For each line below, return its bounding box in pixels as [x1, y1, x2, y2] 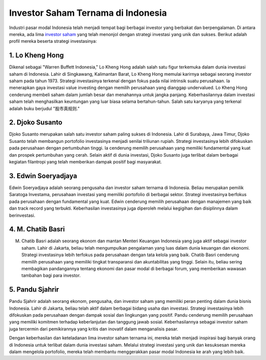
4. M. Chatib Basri [9, 225, 65, 233]
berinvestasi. [9, 212, 35, 218]
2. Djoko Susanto [9, 118, 63, 127]
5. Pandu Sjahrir [9, 286, 59, 294]
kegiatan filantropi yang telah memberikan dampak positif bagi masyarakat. [9, 159, 162, 165]
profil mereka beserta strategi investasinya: [9, 38, 97, 44]
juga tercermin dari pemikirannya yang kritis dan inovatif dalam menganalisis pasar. [9, 326, 178, 332]
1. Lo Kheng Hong [9, 51, 64, 60]
